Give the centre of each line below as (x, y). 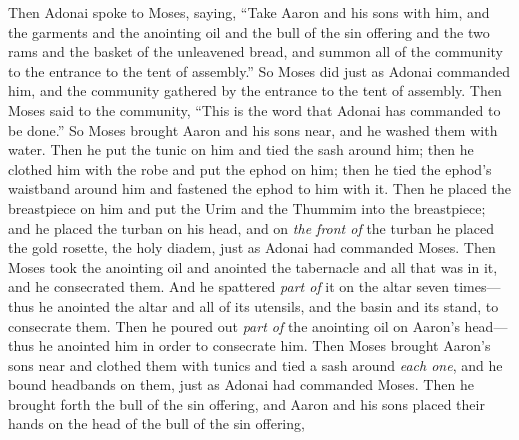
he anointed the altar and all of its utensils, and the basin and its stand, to (268, 305)
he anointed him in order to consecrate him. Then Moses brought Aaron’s (264, 345)
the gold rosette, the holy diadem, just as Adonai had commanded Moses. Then (252, 247)
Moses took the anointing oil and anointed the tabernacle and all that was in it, (253, 266)
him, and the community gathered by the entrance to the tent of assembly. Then (255, 90)
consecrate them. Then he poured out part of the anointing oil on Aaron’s (234, 325)
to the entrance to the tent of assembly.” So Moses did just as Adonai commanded (259, 70)
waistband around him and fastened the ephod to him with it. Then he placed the (260, 188)
